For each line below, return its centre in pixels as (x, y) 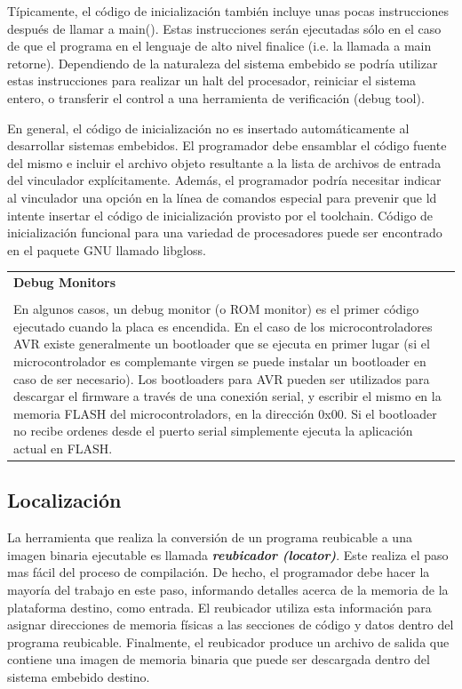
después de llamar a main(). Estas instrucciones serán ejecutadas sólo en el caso (224, 28)
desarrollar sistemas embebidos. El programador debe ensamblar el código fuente (227, 145)
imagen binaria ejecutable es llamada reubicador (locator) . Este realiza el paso (228, 554)
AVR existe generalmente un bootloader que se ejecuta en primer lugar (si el (222, 344)
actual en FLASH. (63, 448)
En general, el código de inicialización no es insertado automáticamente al (208, 128)
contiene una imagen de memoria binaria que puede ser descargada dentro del (219, 659)
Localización (64, 500)
